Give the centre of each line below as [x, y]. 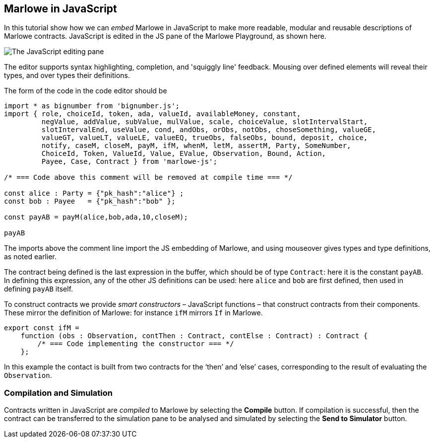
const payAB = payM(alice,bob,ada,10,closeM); [96, 217]
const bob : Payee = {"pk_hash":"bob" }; [90, 201]
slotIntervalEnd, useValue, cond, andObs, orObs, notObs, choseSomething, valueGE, [209, 130]
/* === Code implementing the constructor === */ [136, 344]
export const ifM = [42, 328]
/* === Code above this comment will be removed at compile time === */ [148, 178]
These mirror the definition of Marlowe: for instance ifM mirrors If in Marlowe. [133, 313]
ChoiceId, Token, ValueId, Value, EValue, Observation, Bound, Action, [184, 154]
